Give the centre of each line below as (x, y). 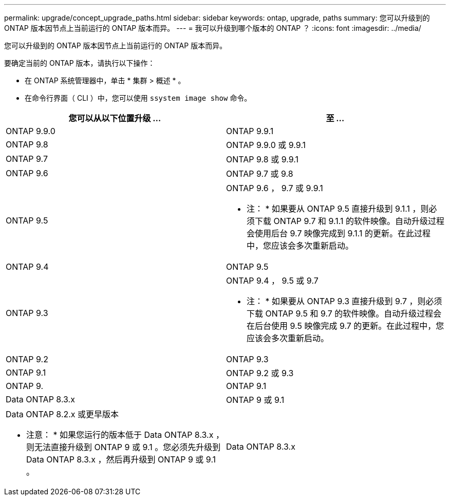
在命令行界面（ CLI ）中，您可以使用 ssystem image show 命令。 (138, 98)
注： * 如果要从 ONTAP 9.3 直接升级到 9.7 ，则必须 (344, 301)
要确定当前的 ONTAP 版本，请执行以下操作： (80, 63)
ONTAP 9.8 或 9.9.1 (262, 159)
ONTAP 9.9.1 (250, 131)
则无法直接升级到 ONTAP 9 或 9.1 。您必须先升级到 (124, 447)
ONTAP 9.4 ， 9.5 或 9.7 (272, 281)
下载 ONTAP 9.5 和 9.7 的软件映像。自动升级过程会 (344, 313)
